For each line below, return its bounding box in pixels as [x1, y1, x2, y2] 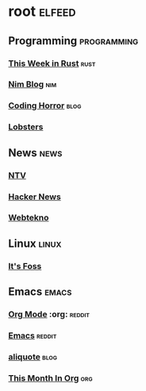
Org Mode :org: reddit [8, 309, 90, 320]
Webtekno [8, 213, 49, 224]
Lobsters [8, 121, 44, 132]
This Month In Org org [8, 372, 93, 383]
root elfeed [8, 2, 76, 21]
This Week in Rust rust [8, 58, 96, 69]
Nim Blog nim [8, 79, 57, 90]
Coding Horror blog [8, 100, 82, 111]
